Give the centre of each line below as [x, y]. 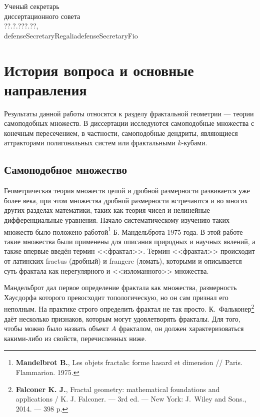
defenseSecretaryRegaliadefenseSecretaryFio [71, 35]
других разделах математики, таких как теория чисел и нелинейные [107, 210]
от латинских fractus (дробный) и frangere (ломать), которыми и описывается [123, 261]
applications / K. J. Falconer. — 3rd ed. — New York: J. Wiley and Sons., [131, 399]
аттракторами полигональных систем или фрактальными [90, 143]
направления [45, 89]
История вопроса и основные [99, 70]
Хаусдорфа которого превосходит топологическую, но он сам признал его [116, 297]
